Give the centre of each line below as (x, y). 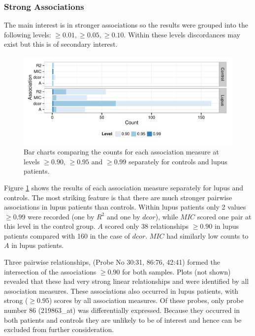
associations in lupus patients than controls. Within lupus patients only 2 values (125, 207)
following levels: (28, 34)
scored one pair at (224, 216)
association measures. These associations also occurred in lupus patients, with (121, 290)
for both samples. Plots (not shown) (176, 271)
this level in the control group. (50, 226)
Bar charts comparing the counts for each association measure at (121, 152)
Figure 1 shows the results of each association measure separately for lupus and (124, 187)
